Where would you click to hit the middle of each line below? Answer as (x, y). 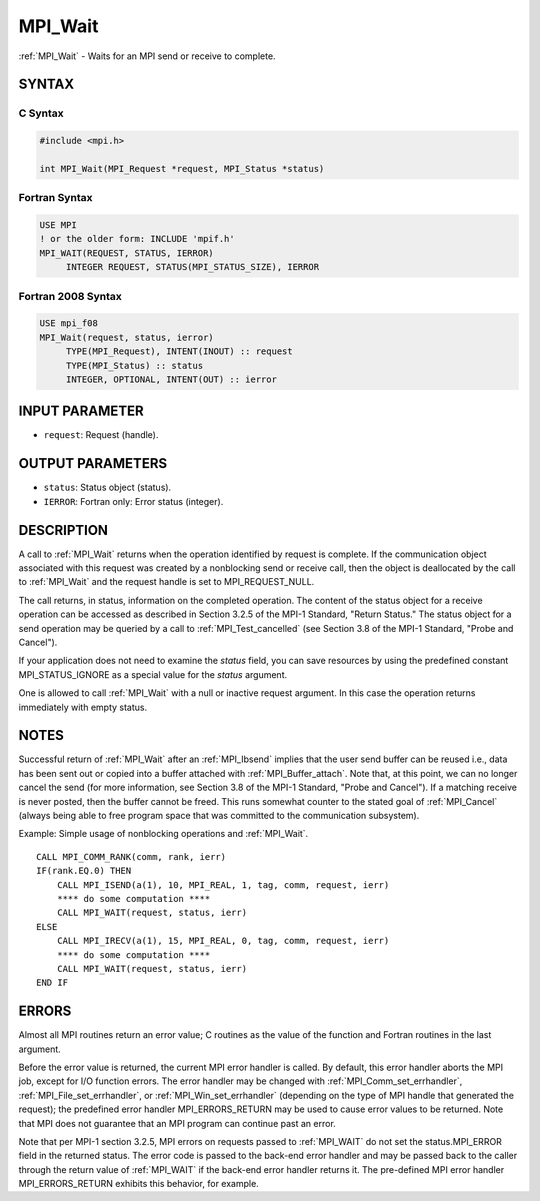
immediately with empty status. (83, 707)
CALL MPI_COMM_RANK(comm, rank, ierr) (131, 856)
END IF (52, 983)
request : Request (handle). (101, 435)
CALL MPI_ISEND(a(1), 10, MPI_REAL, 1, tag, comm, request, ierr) (223, 884)
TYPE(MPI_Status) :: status (134, 365)
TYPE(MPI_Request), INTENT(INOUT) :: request (179, 351)
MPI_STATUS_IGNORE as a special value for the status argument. (153, 674)
